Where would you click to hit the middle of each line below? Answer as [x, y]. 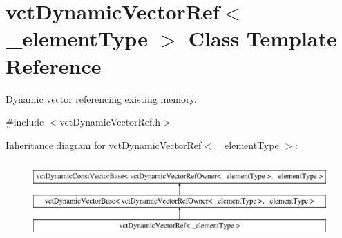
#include [25, 122]
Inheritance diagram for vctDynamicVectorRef [104, 145]
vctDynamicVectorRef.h [110, 122]
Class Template [263, 38]
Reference [54, 65]
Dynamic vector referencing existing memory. [101, 98]
